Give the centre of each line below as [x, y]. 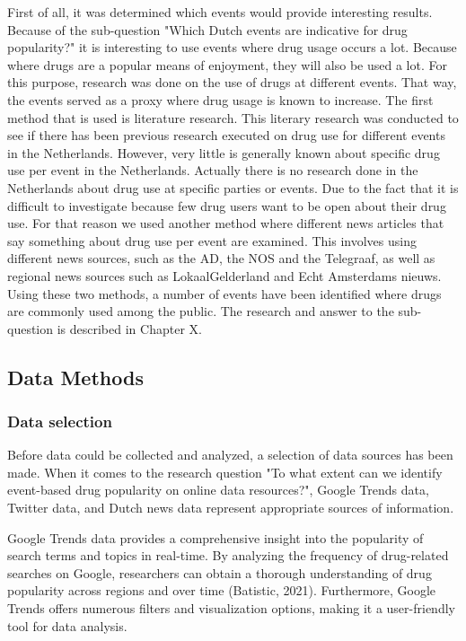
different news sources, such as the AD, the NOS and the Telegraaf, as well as [221, 258]
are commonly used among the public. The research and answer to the [201, 311]
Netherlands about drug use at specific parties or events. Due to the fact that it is [233, 187]
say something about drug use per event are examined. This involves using [212, 240]
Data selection [60, 421]
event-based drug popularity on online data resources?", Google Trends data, [218, 490]
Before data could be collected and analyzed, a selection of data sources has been [230, 455]
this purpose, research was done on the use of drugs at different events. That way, [232, 82]
